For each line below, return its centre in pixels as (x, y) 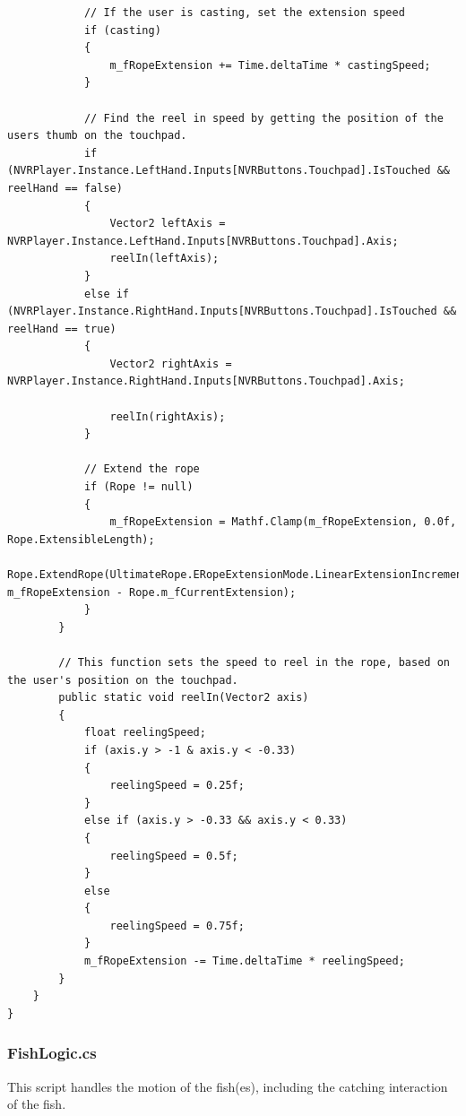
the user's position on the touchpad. (123, 680)
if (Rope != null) (138, 487)
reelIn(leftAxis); (164, 259)
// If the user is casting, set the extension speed (244, 13)
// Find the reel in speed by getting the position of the (263, 118)
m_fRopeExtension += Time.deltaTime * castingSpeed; (270, 65)
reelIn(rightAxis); (168, 416)
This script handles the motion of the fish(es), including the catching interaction (228, 1086)
